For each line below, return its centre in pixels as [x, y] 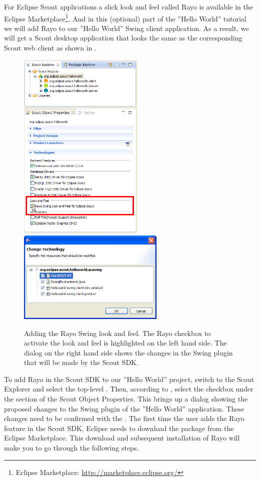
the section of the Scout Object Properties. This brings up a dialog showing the [126, 399]
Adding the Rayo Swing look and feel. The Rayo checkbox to [117, 333]
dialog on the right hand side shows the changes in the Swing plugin [128, 352]
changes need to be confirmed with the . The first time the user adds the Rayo [124, 418]
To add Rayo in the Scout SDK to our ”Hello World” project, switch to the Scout [129, 379]
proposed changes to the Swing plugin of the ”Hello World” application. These [124, 408]
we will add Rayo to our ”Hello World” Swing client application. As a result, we [126, 28]
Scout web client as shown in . [50, 48]
